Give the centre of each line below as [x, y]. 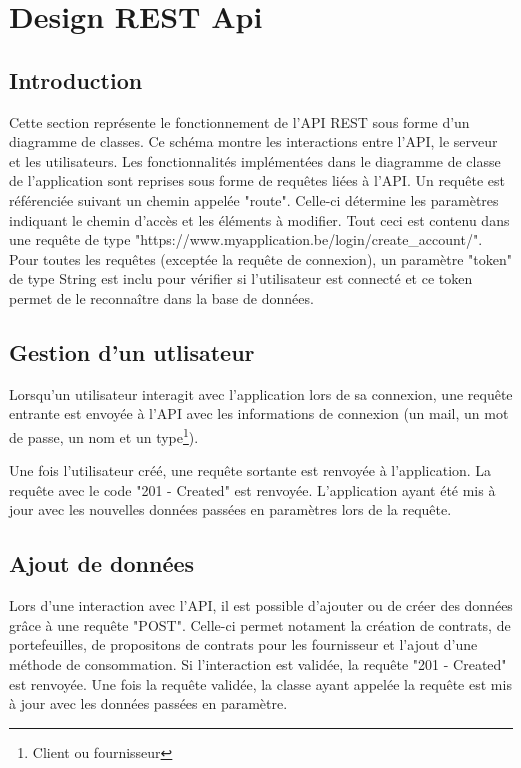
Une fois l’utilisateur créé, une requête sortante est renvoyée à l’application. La [250, 470]
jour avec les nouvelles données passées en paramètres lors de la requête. [230, 509]
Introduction [76, 79]
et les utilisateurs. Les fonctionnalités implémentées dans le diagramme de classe [255, 160]
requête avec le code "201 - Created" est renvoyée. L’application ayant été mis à [252, 489]
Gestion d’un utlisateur [132, 351]
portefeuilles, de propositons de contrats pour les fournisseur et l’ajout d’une [243, 644]
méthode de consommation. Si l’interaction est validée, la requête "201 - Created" [258, 663]
